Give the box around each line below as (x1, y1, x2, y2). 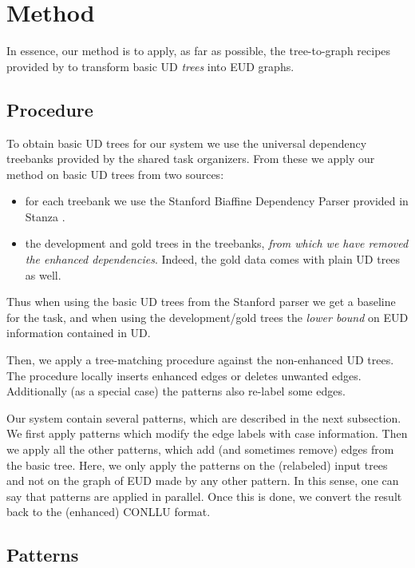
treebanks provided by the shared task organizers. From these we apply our (6, 150, 375, 167)
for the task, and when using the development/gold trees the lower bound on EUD (6, 308, 409, 325)
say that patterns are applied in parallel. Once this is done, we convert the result (6, 487, 402, 504)
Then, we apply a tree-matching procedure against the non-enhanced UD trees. (6, 352, 394, 368)
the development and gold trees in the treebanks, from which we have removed (25, 235, 409, 252)
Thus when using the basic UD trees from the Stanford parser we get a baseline (6, 293, 396, 310)
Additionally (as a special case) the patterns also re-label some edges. (6, 383, 346, 399)
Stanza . (25, 208, 65, 224)
